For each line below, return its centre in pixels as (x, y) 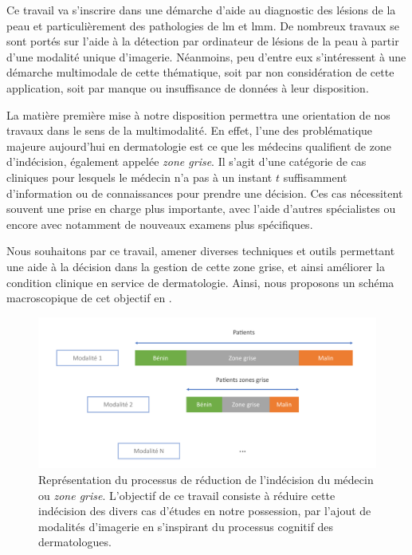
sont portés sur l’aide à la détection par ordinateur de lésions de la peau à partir (203, 41)
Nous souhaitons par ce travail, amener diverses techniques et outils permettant (201, 251)
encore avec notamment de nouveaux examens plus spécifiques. (160, 224)
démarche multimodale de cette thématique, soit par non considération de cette (200, 72)
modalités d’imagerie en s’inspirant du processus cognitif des (186, 526)
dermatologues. (75, 542)
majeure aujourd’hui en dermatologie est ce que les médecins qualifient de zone (199, 146)
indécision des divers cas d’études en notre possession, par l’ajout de (205, 511)
